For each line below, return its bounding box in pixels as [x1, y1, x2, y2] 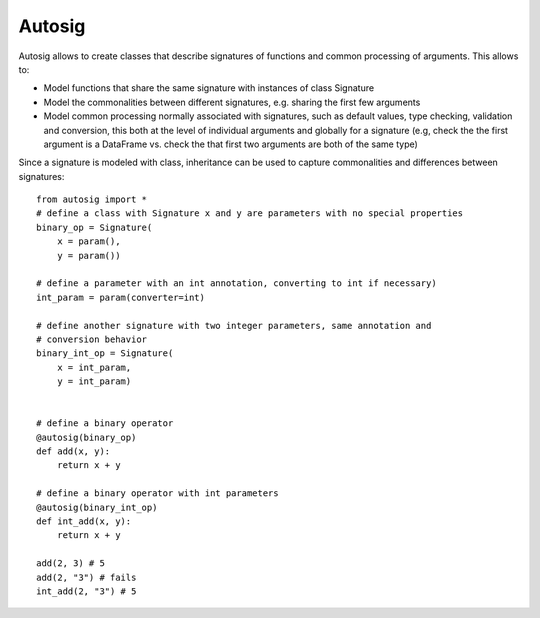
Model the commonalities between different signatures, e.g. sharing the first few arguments [43, 96, 421, 108]
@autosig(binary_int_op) [36, 501, 158, 513]
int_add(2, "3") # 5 [36, 586, 137, 597]
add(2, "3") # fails [36, 571, 137, 583]
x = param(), [56, 236, 121, 247]
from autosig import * [36, 194, 148, 205]
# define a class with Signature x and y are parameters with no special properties [36, 208, 464, 219]
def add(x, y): [36, 446, 111, 457]
